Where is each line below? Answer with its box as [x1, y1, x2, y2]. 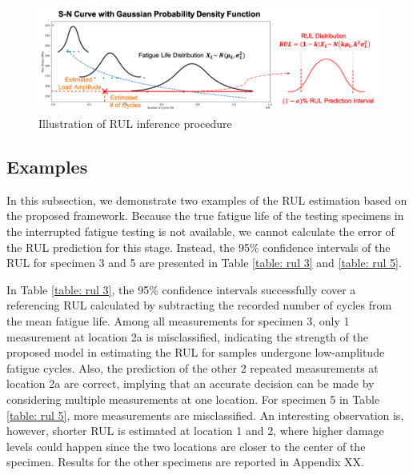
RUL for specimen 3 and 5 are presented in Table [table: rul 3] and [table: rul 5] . [6, 254, 402, 271]
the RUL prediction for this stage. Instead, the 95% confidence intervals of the [6, 238, 391, 255]
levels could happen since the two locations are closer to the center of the [6, 437, 366, 454]
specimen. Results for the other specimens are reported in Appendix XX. [6, 453, 364, 470]
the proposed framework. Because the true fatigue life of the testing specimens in [6, 207, 404, 224]
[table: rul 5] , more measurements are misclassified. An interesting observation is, [6, 406, 404, 423]
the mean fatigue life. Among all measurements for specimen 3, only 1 [6, 313, 350, 329]
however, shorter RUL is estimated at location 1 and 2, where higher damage [6, 422, 384, 439]
